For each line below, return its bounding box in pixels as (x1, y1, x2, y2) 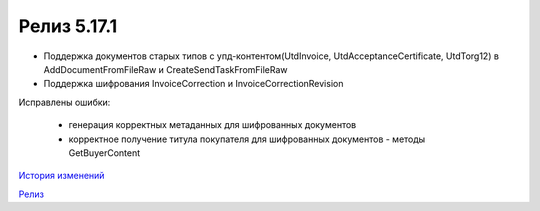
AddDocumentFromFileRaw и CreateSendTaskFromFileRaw (43, 63, 289, 75)
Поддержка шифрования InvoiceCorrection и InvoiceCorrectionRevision (43, 78, 344, 90)
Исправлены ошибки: (18, 96, 111, 108)
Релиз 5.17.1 (18, 15, 118, 37)
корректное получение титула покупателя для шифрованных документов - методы (68, 133, 426, 145)
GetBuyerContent (68, 146, 141, 159)
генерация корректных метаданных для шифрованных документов (68, 119, 357, 131)
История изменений (18, 170, 105, 182)
